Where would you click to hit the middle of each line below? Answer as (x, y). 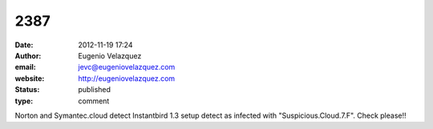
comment (94, 101)
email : (25, 67)
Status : (27, 90)
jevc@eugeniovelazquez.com (127, 67)
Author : (28, 55)
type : (24, 101)
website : (30, 78)
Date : (24, 45)
